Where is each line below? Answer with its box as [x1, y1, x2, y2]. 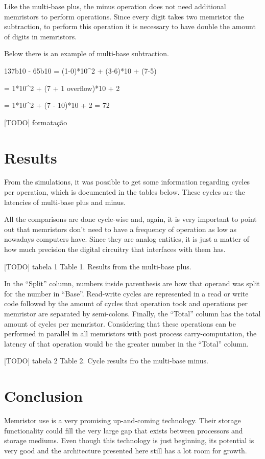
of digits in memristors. [4, 31, 77, 41]
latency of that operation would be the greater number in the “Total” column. [4, 338, 249, 349]
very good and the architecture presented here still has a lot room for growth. [4, 445, 247, 455]
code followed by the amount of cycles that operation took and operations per [4, 298, 248, 309]
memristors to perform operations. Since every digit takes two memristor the [4, 11, 244, 21]
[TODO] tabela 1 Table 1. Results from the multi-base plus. [4, 261, 191, 271]
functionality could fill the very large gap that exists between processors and [4, 425, 243, 435]
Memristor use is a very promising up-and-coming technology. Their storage [4, 415, 241, 426]
